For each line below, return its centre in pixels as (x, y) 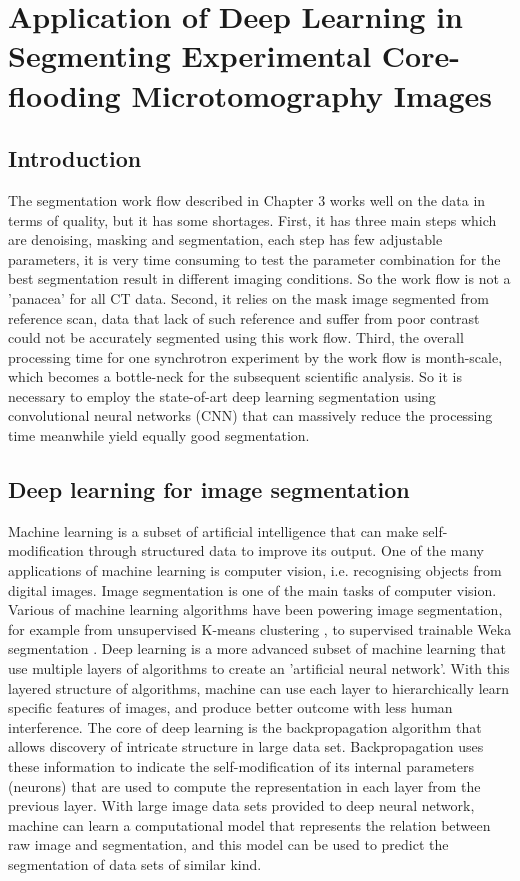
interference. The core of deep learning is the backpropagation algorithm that (245, 726)
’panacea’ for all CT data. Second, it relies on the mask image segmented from (248, 297)
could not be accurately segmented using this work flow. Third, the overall (236, 337)
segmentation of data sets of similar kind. (135, 863)
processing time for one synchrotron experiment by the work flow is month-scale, (255, 356)
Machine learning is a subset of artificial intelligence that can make (213, 530)
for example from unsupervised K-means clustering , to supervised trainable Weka (260, 628)
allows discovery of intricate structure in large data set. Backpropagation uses (246, 746)
